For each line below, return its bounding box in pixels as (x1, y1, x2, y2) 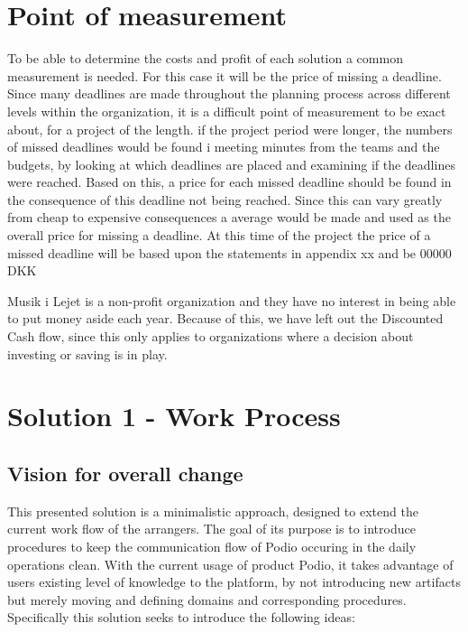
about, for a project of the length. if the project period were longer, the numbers (7, 119, 453, 138)
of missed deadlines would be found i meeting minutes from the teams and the (7, 137, 440, 156)
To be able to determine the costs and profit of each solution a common (7, 49, 403, 68)
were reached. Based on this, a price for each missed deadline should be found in (7, 172, 452, 191)
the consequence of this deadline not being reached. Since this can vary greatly (7, 190, 443, 209)
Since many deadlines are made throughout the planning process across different (7, 84, 451, 103)
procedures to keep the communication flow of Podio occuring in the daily (7, 536, 417, 555)
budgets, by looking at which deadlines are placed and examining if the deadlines (7, 154, 455, 173)
